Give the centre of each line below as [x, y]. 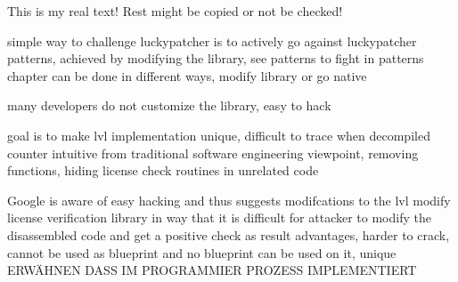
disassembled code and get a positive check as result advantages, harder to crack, [229, 234]
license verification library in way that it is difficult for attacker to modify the [219, 218]
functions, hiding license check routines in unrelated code [163, 170]
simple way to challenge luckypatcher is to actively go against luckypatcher [212, 40]
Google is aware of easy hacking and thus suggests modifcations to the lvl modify [229, 200]
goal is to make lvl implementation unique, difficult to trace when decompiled [219, 135]
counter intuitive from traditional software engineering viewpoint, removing [213, 153]
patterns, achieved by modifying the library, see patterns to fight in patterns [216, 58]
